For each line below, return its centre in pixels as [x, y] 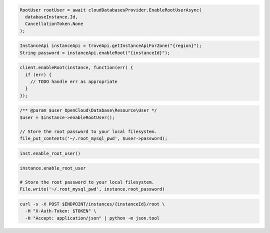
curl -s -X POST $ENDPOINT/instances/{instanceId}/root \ [92, 204]
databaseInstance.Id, [52, 17]
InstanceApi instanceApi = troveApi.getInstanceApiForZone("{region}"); [111, 46]
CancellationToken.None [54, 24]
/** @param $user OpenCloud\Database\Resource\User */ [88, 110]
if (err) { [38, 74]
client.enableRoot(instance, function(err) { [76, 68]
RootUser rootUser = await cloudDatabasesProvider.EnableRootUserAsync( [111, 10]
